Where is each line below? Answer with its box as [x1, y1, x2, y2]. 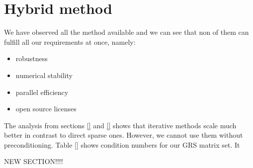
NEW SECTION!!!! [4, 156, 63, 167]
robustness [15, 53, 48, 64]
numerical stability [15, 70, 73, 80]
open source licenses [15, 103, 77, 114]
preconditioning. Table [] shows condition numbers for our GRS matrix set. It [4, 139, 240, 150]
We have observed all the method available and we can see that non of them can [4, 27, 249, 37]
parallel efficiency [15, 86, 69, 97]
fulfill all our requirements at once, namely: [4, 36, 136, 47]
